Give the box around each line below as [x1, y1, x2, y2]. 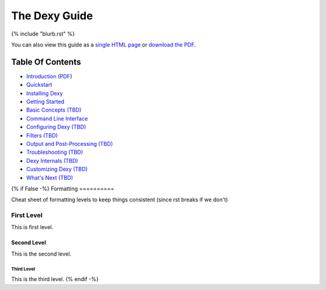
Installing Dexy [26, 89, 63, 96]
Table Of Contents [11, 57, 81, 67]
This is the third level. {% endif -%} [11, 276, 99, 283]
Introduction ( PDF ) [26, 72, 72, 80]
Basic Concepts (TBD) [26, 106, 81, 114]
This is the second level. [11, 250, 72, 257]
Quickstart [26, 81, 53, 89]
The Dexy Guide [11, 9, 93, 22]
